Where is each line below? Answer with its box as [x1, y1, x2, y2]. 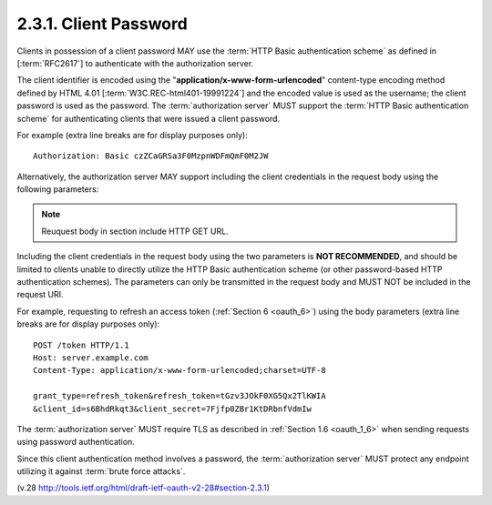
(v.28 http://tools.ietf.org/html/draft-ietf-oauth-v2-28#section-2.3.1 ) [16, 482, 271, 493]
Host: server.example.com [33, 352, 149, 363]
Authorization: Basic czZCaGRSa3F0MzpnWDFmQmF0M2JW [33, 151, 269, 161]
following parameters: [16, 184, 99, 195]
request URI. [16, 289, 64, 300]
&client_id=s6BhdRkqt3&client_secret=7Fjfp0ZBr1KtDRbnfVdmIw [33, 403, 312, 414]
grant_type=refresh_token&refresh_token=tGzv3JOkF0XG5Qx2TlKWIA [33, 391, 327, 401]
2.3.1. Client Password [16, 14, 189, 34]
